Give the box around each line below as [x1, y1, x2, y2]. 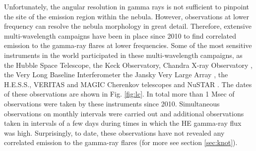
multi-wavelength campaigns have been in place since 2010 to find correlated [4, 30, 237, 41]
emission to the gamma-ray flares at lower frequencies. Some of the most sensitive [4, 40, 252, 50]
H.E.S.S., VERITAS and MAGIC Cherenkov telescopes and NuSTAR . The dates [4, 79, 252, 89]
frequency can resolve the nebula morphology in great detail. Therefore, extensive [4, 21, 252, 31]
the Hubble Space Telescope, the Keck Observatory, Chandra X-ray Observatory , [4, 59, 253, 70]
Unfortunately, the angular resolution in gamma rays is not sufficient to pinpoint [4, 1, 250, 11]
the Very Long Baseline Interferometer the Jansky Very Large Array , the [4, 69, 228, 80]
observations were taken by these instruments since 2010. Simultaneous [4, 98, 220, 108]
